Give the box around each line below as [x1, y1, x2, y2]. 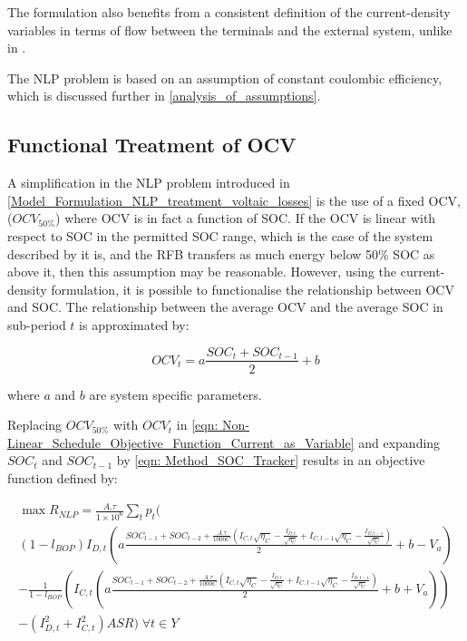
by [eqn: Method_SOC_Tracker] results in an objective [116, 451, 425, 470]
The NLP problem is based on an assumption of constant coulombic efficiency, [7, 68, 443, 87]
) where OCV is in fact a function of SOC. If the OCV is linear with [55, 209, 436, 228]
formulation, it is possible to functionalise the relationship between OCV [51, 279, 454, 298]
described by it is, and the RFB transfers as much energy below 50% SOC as [7, 244, 435, 263]
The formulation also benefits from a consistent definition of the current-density [7, 3, 451, 21]
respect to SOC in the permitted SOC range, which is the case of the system [7, 226, 433, 245]
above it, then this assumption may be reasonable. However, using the [7, 262, 397, 281]
